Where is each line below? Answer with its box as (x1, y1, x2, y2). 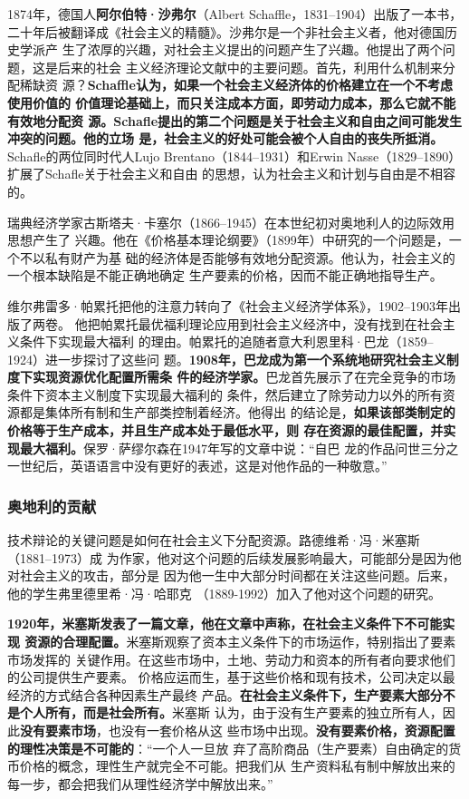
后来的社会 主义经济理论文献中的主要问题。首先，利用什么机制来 (57, 57, 443, 76)
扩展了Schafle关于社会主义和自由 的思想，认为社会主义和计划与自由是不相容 (7, 164, 456, 183)
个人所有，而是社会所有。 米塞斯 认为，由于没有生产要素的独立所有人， (19, 703, 443, 722)
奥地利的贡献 (7, 494, 97, 517)
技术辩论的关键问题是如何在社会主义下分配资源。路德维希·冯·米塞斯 (7, 531, 420, 550)
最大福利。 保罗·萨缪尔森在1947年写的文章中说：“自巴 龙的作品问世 (19, 438, 421, 457)
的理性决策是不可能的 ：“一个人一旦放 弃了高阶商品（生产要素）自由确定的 (7, 738, 449, 757)
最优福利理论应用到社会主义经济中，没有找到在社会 (138, 314, 443, 333)
